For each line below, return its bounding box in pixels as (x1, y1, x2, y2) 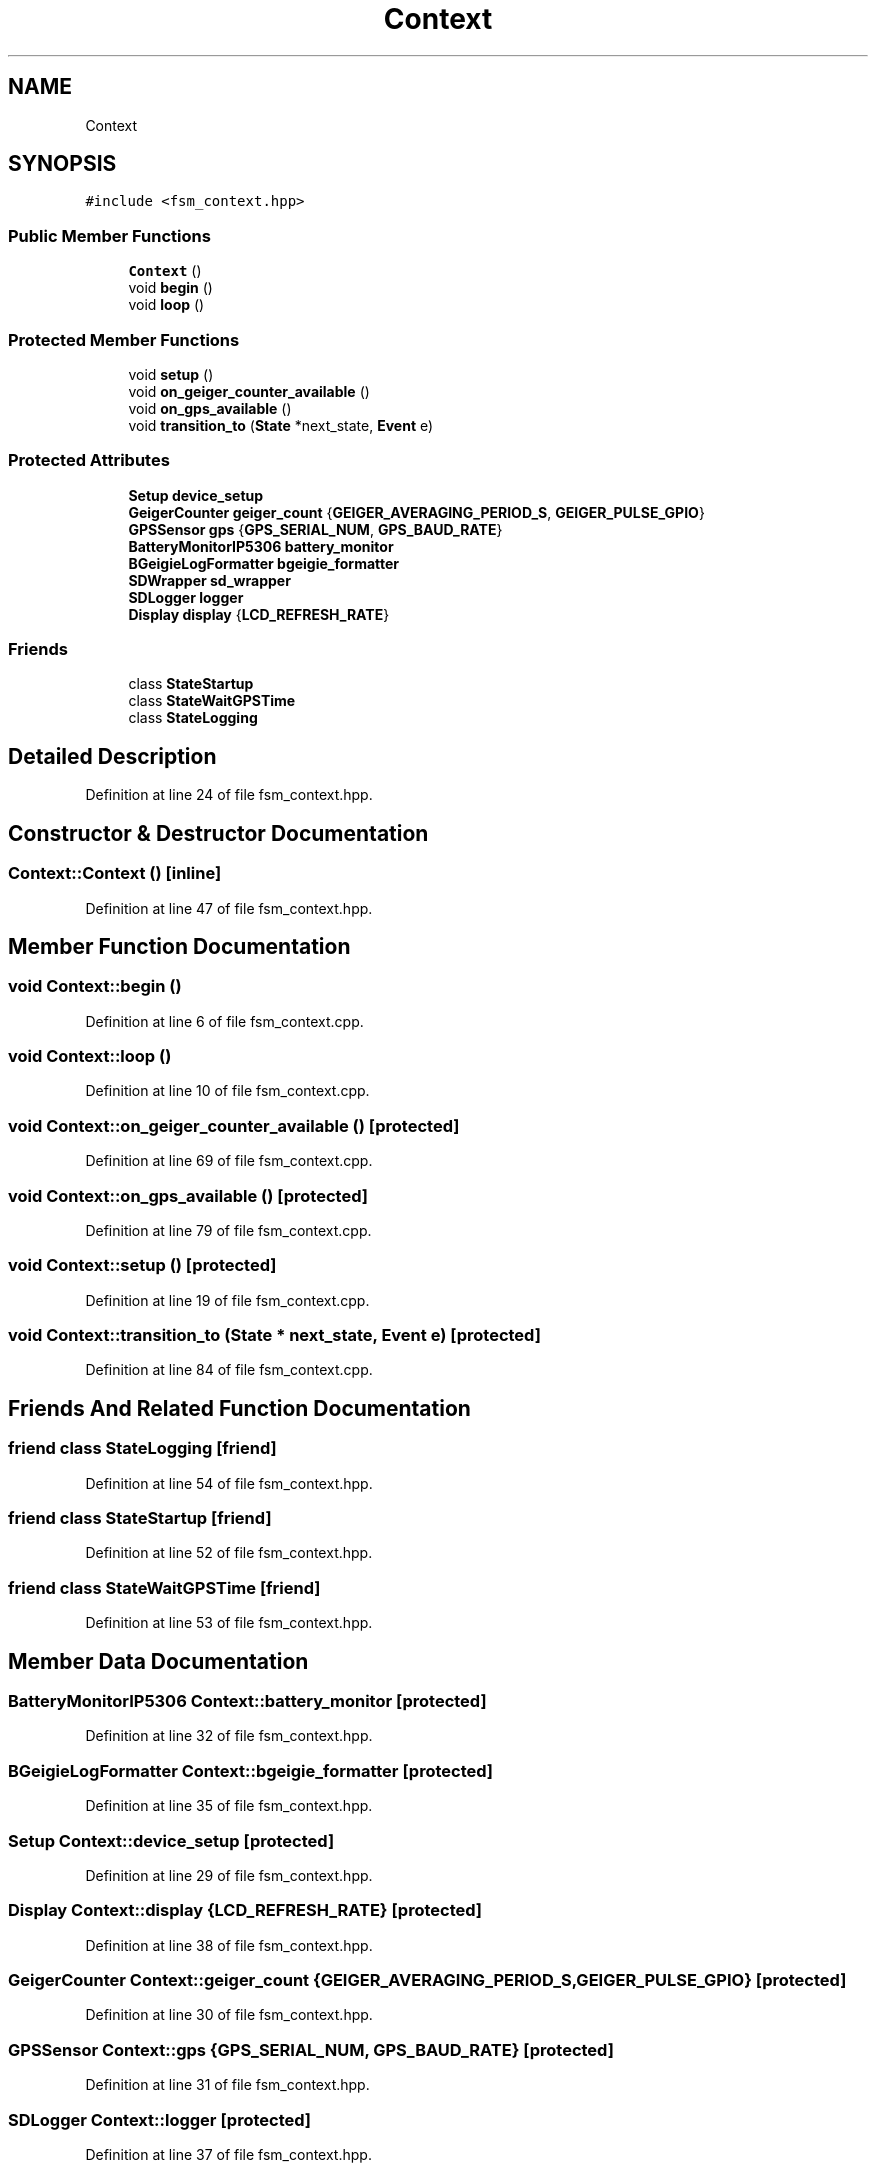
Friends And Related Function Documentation (8, 1395, 471, 1421)
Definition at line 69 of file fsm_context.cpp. (85, 1152, 373, 1170)
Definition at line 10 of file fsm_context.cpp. (85, 1082, 370, 1100)
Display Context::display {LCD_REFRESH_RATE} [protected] (8, 1900, 483, 1921)
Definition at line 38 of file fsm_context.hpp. (85, 1936, 373, 1954)
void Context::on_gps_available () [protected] (8, 1185, 368, 1206)
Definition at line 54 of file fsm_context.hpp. (85, 1474, 373, 1492)
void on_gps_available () (128, 399, 292, 417)
